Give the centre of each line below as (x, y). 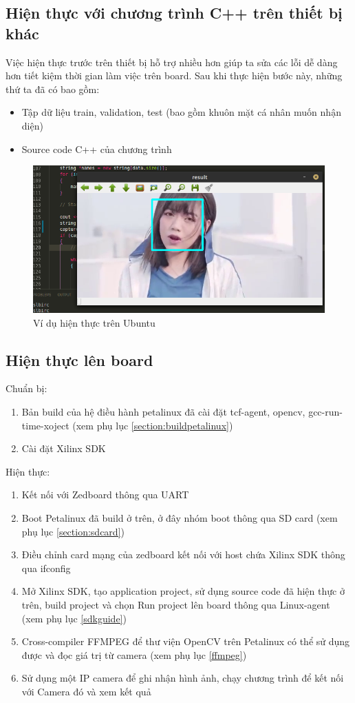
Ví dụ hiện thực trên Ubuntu (94, 322)
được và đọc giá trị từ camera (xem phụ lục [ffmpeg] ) (134, 654)
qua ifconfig (46, 568)
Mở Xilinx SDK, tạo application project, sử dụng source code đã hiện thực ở (183, 591)
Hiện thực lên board (79, 359)
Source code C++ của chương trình (97, 149)
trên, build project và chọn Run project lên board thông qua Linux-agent (176, 605)
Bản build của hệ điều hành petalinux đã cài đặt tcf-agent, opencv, (163, 412)
